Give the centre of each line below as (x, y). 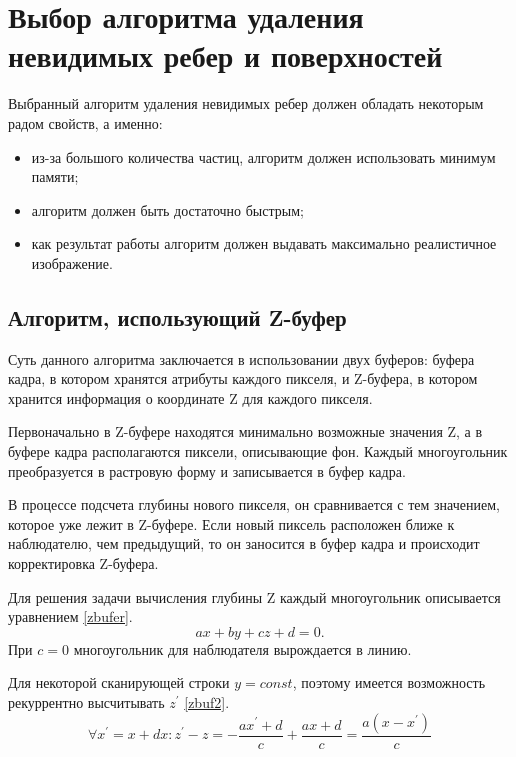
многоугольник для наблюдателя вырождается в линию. (242, 648)
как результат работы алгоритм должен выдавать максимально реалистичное (264, 243)
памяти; (55, 176)
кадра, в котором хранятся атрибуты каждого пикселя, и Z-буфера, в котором (243, 378)
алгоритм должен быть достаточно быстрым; (167, 209)
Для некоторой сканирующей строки (119, 682)
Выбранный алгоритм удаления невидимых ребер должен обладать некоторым (246, 103)
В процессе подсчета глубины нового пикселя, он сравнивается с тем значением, (254, 504)
